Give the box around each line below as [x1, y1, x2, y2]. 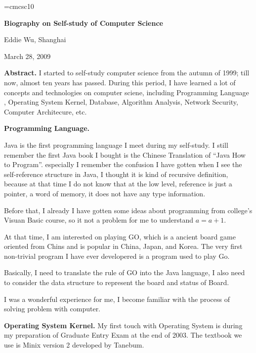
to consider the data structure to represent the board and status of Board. [4, 277, 229, 288]
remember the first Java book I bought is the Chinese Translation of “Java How [4, 149, 246, 160]
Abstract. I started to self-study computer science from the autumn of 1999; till [4, 67, 250, 78]
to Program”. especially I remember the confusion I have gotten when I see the [4, 159, 242, 170]
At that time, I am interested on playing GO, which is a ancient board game [4, 231, 236, 241]
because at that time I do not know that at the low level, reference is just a [4, 178, 232, 189]
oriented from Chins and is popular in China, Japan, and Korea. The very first [4, 241, 243, 251]
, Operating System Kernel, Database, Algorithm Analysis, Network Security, [4, 97, 238, 107]
